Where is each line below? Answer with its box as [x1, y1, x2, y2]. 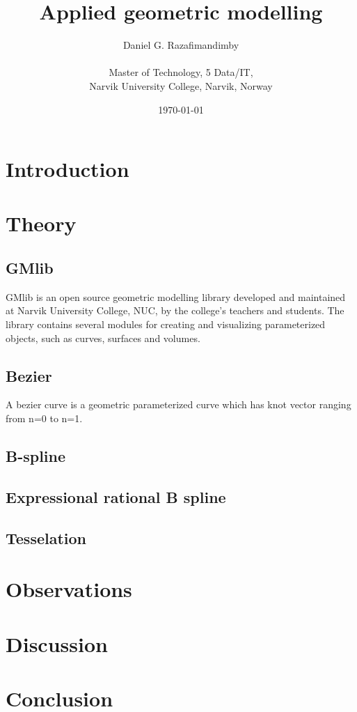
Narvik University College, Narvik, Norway [89, 78, 273, 93]
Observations [6, 575, 132, 603]
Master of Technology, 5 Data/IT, [109, 65, 253, 79]
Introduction [6, 155, 129, 183]
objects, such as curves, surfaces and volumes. [6, 330, 200, 345]
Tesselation [6, 527, 87, 548]
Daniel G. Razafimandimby [122, 38, 239, 52]
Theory [6, 209, 77, 238]
